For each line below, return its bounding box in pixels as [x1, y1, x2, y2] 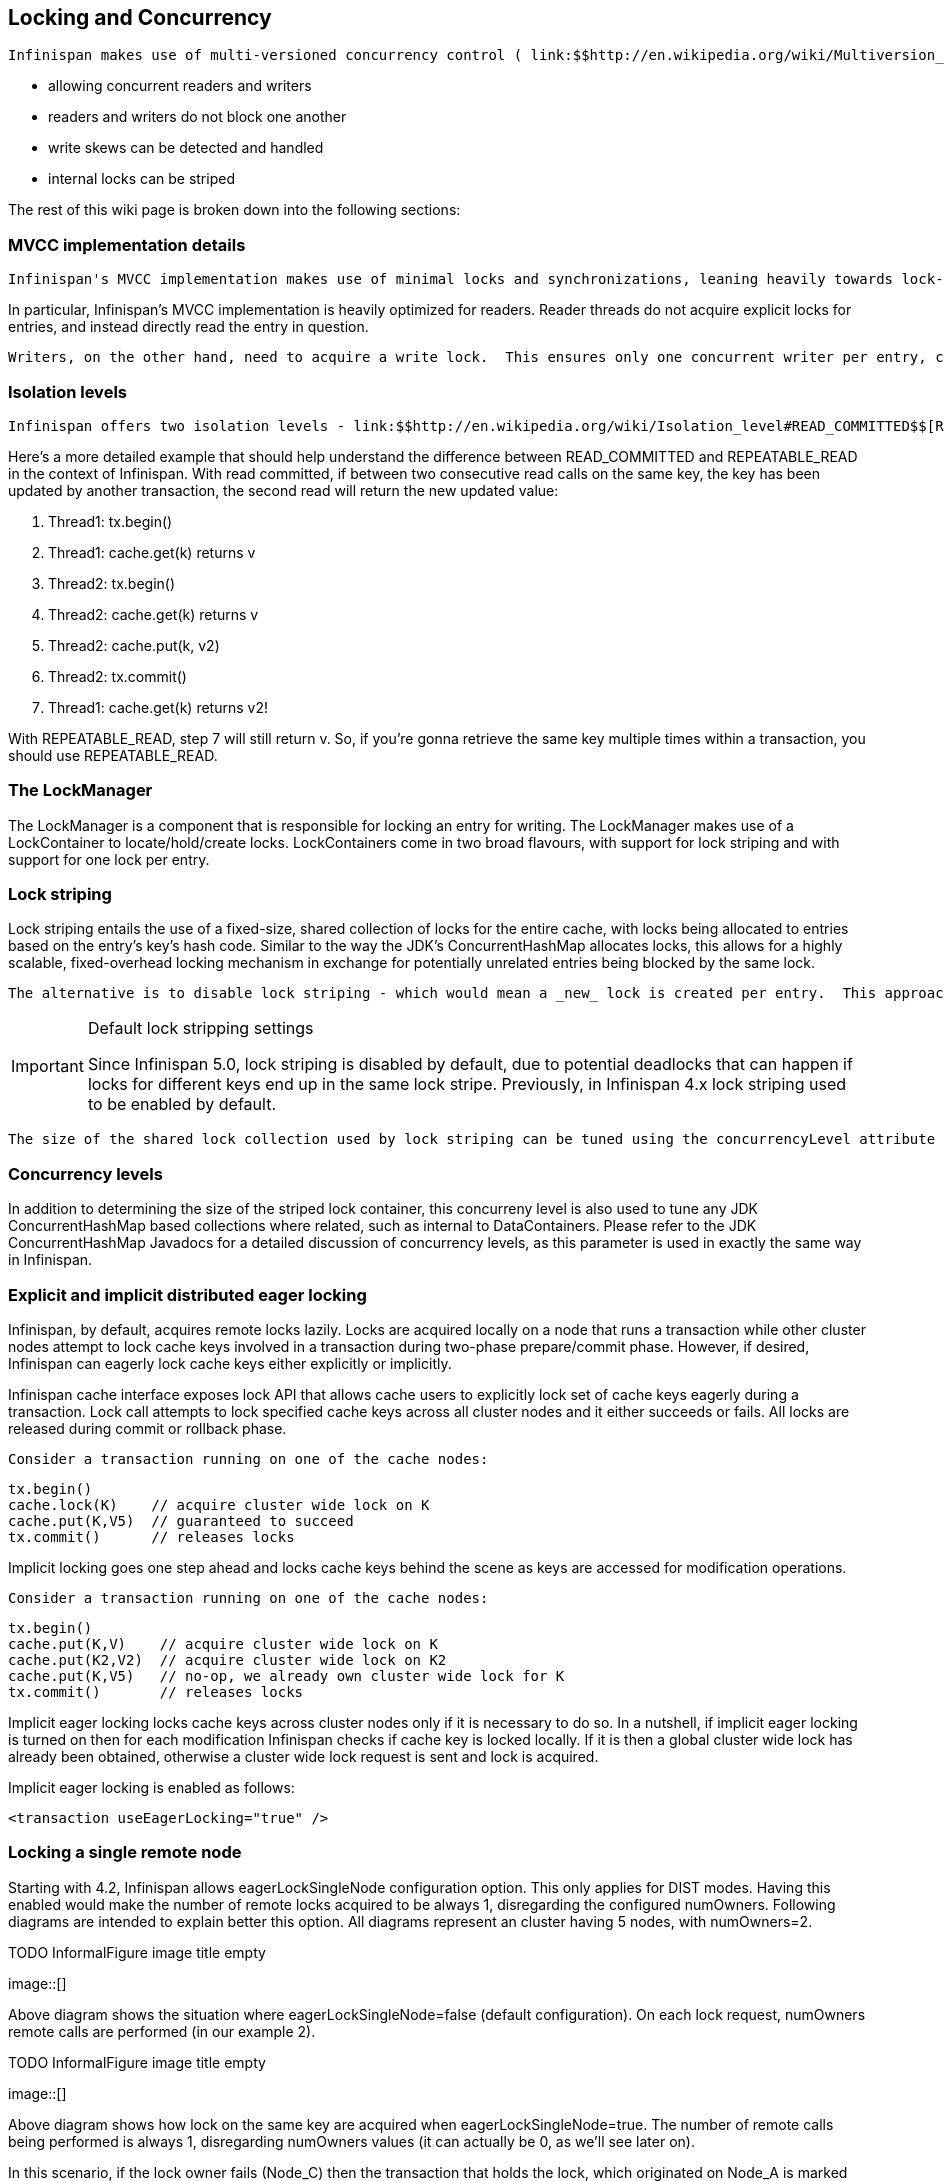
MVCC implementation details [8, 234, 246, 255]
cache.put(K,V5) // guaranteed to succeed [8, 1512, 354, 1529]
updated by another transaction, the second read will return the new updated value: [8, 481, 559, 499]
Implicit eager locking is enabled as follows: [8, 1778, 295, 1796]
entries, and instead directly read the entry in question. [8, 318, 369, 336]
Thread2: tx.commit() [48, 667, 187, 685]
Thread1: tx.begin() [48, 512, 173, 530]
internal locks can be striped [48, 170, 235, 188]
